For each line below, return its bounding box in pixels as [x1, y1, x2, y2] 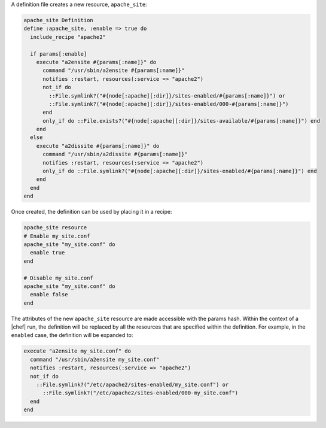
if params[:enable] [30, 50, 87, 57]
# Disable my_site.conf [23, 274, 94, 281]
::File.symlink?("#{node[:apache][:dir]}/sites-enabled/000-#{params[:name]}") [48, 101, 289, 107]
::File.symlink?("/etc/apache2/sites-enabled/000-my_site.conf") [42, 390, 239, 396]
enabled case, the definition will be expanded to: [11, 332, 133, 339]
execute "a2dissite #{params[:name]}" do [36, 142, 160, 149]
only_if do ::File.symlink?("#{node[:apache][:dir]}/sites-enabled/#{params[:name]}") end [42, 168, 317, 175]
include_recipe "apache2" [30, 34, 106, 40]
